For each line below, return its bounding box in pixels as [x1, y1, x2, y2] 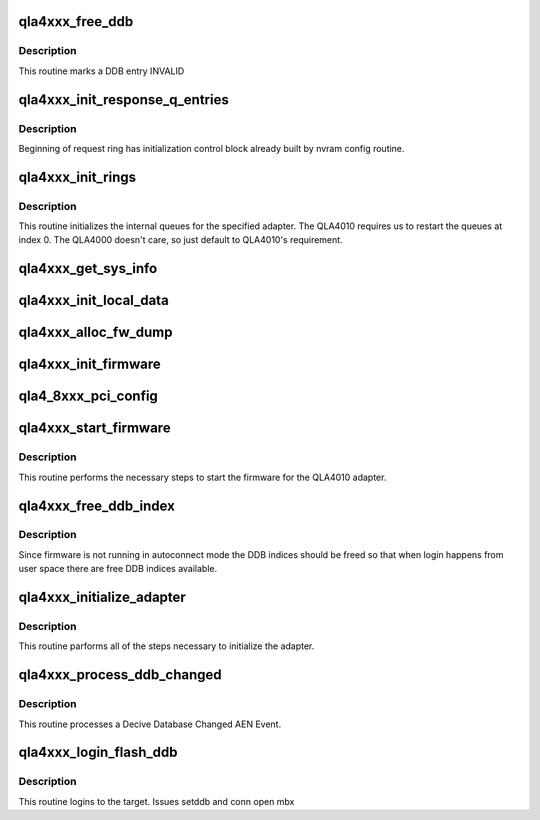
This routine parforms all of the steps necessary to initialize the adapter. [18, 640, 315, 652]
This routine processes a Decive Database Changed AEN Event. [18, 718, 282, 730]
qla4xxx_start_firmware [18, 420, 171, 437]
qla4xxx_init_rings [18, 168, 137, 185]
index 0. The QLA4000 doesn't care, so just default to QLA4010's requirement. [18, 234, 344, 246]
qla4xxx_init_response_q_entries [18, 91, 229, 108]
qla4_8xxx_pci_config [18, 388, 159, 405]
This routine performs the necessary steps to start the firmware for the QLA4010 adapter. [18, 471, 387, 483]
